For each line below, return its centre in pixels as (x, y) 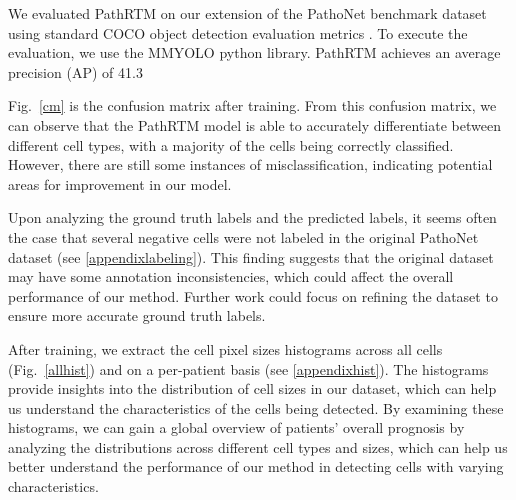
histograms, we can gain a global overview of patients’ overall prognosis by (236, 427)
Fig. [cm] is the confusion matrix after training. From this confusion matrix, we (252, 105)
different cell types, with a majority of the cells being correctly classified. (231, 144)
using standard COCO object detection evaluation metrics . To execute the (238, 32)
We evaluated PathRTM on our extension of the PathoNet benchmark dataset (247, 13)
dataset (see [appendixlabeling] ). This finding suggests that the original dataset (251, 256)
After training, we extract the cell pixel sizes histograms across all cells (225, 348)
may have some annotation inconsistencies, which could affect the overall (231, 276)
